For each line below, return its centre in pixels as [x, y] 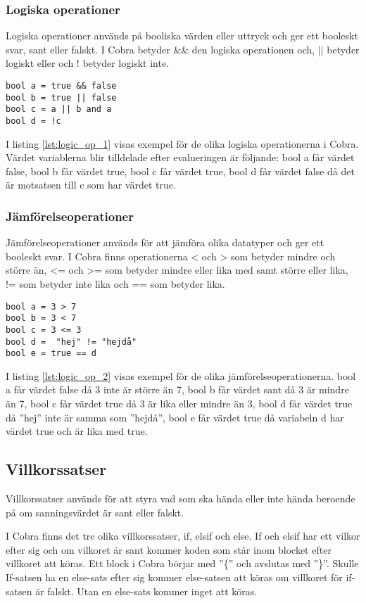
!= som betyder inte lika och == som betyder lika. [115, 284]
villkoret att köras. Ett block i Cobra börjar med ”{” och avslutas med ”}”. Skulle [182, 563]
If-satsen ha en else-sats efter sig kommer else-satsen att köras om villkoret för [174, 577]
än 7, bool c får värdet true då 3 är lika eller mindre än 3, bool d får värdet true [179, 404]
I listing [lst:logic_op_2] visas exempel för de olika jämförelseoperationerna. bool [181, 375]
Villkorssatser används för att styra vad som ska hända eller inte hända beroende [181, 499]
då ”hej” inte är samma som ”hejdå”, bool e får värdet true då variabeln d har [175, 417]
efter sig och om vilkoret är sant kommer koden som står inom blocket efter [169, 549]
